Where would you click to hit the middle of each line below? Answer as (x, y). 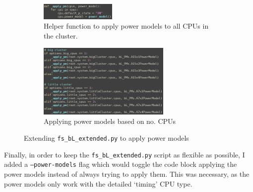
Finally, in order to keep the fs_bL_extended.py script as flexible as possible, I (125, 154)
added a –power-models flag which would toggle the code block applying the (121, 164)
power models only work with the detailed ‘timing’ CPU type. (98, 183)
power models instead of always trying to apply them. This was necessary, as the (127, 173)
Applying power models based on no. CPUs (110, 121)
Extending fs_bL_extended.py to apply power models (106, 137)
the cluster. (61, 36)
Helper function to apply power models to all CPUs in (126, 26)
